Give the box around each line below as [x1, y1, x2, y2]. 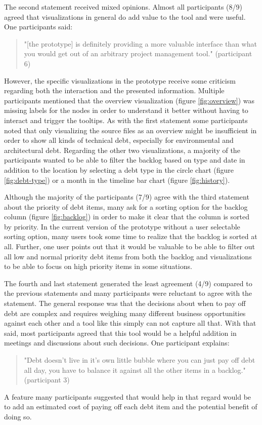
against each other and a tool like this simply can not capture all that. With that [4, 318, 256, 328]
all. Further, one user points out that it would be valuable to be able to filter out [4, 241, 255, 252]
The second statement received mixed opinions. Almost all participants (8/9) [4, 2, 242, 12]
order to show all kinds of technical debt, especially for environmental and [4, 135, 234, 145]
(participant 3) [24, 374, 70, 385]
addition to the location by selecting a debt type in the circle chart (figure [4, 164, 234, 175]
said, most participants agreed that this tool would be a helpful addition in [4, 327, 237, 338]
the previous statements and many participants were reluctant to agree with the [4, 288, 252, 298]
